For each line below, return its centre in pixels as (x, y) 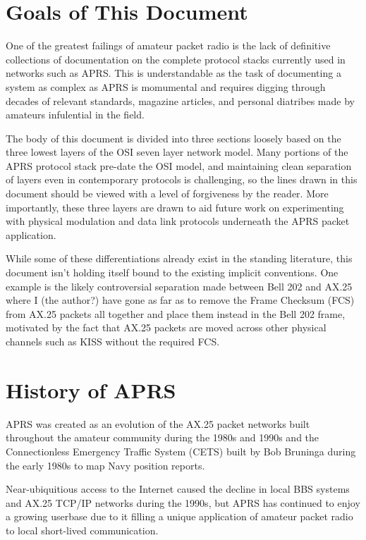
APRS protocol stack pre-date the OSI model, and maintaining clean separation (179, 165)
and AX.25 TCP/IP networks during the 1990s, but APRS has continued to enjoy (183, 502)
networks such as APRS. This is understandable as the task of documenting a (173, 73)
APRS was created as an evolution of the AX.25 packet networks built (158, 423)
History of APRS (91, 389)
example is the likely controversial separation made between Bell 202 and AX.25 (179, 286)
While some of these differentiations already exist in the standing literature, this (179, 258)
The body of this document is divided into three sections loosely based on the (173, 138)
